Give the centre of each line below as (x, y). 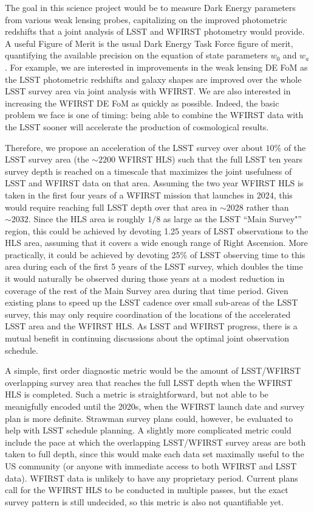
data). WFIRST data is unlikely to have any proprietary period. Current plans (152, 478)
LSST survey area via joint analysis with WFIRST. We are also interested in (148, 91)
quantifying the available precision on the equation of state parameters (136, 55)
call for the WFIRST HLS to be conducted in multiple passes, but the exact (147, 490)
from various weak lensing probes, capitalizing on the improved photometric (146, 19)
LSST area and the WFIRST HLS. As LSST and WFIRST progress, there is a (151, 326)
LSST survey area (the (47, 159)
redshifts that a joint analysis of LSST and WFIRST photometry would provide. (155, 31)
